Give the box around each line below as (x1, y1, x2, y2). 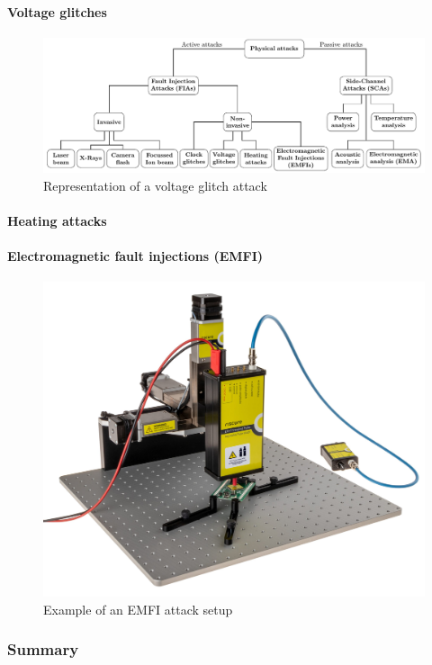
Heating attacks (7, 211, 107, 229)
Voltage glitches (7, 2, 107, 21)
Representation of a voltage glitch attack (43, 175, 267, 194)
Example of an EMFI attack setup (43, 599, 233, 618)
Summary (7, 638, 79, 661)
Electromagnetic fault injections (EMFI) (7, 247, 264, 265)
